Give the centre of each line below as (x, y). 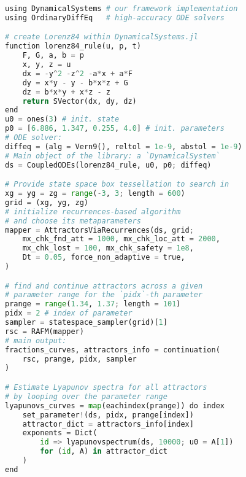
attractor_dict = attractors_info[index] (108, 424)
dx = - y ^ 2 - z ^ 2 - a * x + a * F (77, 73)
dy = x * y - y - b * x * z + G (75, 83)
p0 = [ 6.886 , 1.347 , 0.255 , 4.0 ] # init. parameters (115, 129)
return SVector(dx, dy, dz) (79, 101)
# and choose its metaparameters (73, 221)
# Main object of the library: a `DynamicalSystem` (113, 156)
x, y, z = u (47, 65)
